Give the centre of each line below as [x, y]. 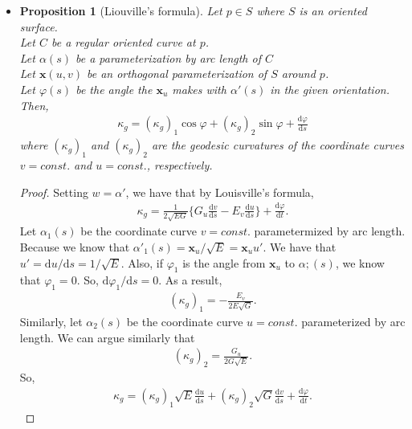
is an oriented [333, 10]
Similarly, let [51, 321]
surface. [39, 26]
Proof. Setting [54, 192]
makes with [199, 89]
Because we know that [75, 246]
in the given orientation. [330, 89]
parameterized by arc [353, 321]
